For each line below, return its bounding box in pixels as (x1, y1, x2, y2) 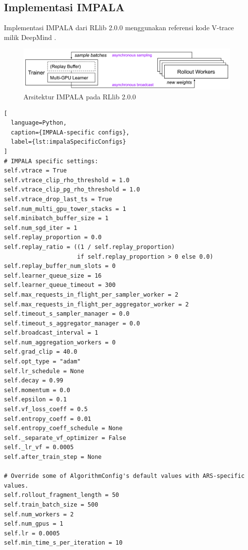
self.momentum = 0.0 (4, 386, 71, 394)
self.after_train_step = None (4, 454, 102, 460)
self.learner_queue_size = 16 (4, 272, 102, 279)
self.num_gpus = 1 (4, 520, 63, 528)
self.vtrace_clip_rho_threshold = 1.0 (4, 176, 130, 184)
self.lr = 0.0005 (4, 530, 60, 537)
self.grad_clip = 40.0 (4, 348, 77, 356)
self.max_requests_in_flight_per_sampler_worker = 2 (4, 291, 178, 298)
